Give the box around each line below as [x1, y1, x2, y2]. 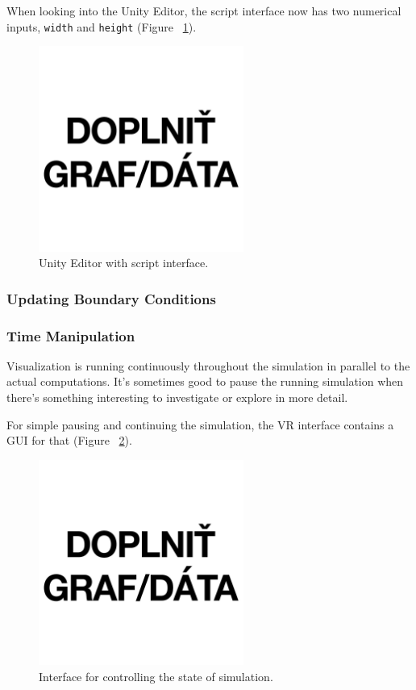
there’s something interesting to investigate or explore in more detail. [6, 389, 348, 406]
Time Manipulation [6, 325, 135, 345]
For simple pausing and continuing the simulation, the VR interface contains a [6, 416, 394, 433]
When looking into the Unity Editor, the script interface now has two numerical [6, 2, 401, 19]
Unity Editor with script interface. [39, 254, 209, 271]
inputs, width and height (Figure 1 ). [6, 18, 197, 35]
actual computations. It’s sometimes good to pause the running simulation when [6, 373, 404, 390]
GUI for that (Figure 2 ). [6, 432, 132, 449]
